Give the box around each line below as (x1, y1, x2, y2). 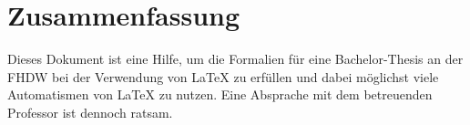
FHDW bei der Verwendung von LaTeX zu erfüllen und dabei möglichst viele (7, 67, 439, 86)
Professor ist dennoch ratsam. (7, 102, 173, 121)
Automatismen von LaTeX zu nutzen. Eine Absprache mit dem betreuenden (7, 85, 433, 104)
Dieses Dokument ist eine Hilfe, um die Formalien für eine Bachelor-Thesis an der (7, 49, 464, 68)
